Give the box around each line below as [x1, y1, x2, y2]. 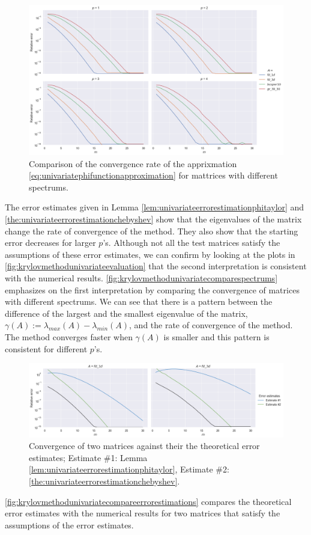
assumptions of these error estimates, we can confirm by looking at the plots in [5, 248, 295, 260]
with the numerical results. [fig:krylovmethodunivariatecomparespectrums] [5, 272, 278, 284]
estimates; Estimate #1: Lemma [29, 451, 148, 463]
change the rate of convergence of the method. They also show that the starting [5, 224, 298, 237]
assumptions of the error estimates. [5, 518, 134, 531]
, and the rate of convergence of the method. [129, 319, 293, 331]
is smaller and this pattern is [163, 331, 270, 343]
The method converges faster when [5, 331, 133, 343]
